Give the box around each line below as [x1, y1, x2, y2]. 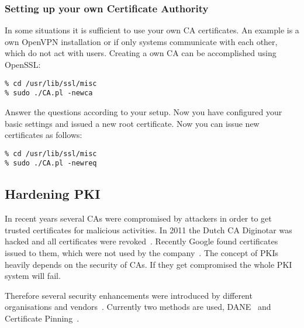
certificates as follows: [5, 129, 82, 141]
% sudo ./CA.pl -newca [5, 89, 93, 98]
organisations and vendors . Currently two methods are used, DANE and [5, 301, 271, 313]
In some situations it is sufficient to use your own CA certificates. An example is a [5, 24, 299, 36]
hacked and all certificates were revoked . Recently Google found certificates [5, 235, 278, 247]
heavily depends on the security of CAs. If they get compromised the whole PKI [5, 258, 292, 270]
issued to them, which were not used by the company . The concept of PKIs [5, 246, 278, 258]
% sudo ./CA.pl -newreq [5, 159, 97, 168]
